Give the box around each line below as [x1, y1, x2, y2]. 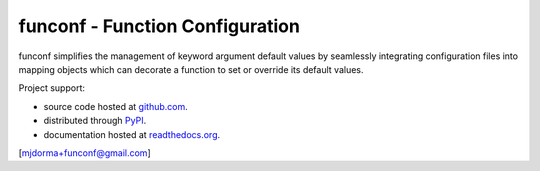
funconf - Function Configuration [18, 15, 300, 37]
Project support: [18, 82, 85, 94]
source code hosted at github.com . [43, 100, 189, 112]
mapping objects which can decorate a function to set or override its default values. [18, 63, 364, 75]
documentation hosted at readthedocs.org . [43, 128, 221, 140]
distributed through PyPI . [43, 115, 147, 127]
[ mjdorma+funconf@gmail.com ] [18, 146, 151, 159]
